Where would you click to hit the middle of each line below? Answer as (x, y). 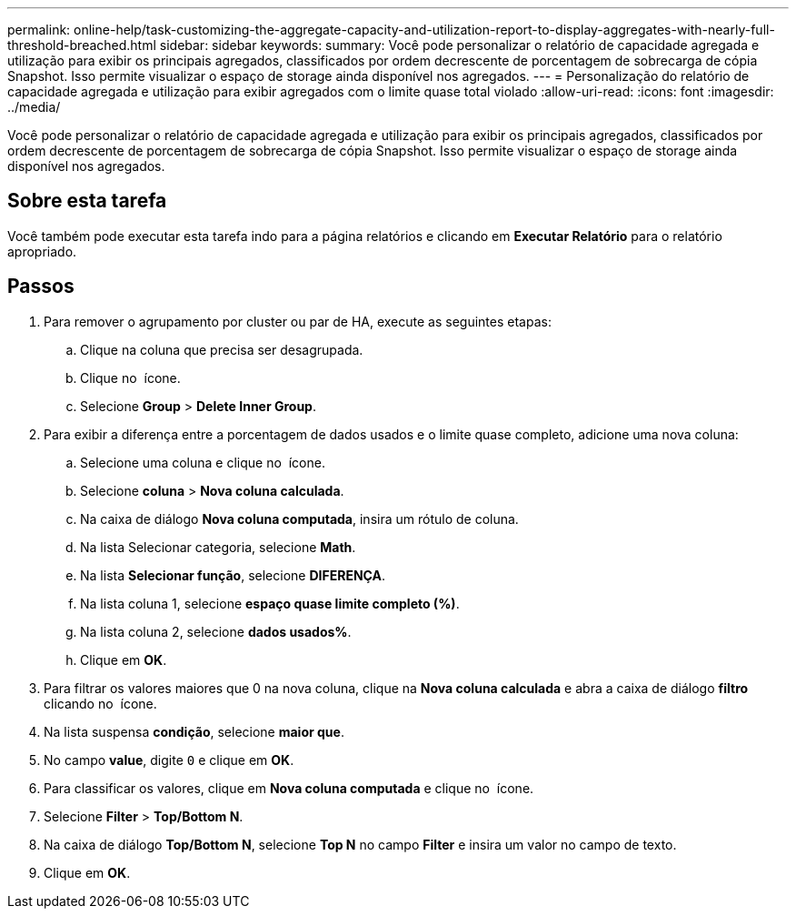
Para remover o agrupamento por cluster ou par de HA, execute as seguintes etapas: (298, 321)
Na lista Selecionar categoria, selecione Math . (218, 547)
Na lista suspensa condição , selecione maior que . (194, 731)
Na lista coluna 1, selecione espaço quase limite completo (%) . (270, 603)
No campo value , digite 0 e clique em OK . (169, 760)
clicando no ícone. (100, 703)
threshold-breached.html (82, 45)
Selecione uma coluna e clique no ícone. (203, 462)
